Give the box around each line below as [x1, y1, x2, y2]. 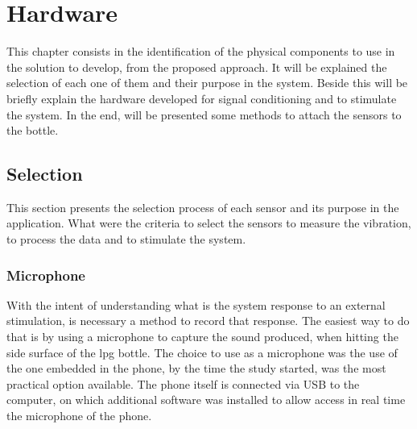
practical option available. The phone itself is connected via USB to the [6, 375, 360, 392]
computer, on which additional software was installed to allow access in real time [6, 391, 406, 408]
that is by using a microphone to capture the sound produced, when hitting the [6, 328, 398, 345]
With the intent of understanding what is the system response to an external [6, 296, 386, 313]
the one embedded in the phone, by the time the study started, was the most [6, 360, 386, 377]
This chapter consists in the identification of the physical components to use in [6, 43, 395, 60]
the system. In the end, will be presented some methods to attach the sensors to [6, 106, 402, 123]
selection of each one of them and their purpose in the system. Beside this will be [6, 74, 408, 91]
